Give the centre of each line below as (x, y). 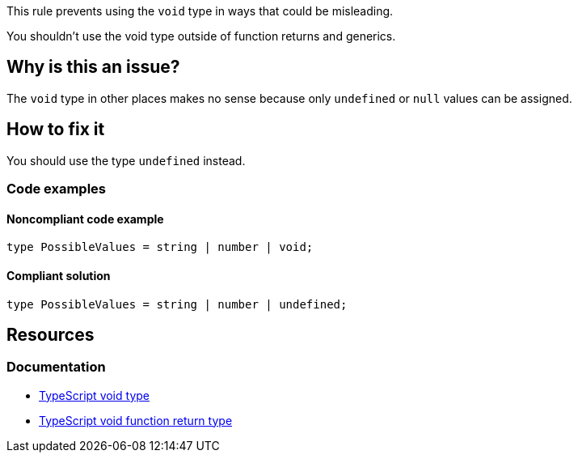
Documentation (56, 367)
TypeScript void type (94, 395)
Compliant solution (59, 275)
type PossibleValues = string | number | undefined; (177, 304)
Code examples (57, 189)
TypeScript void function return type (136, 420)
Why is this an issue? (93, 67)
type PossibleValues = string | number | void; (160, 247)
